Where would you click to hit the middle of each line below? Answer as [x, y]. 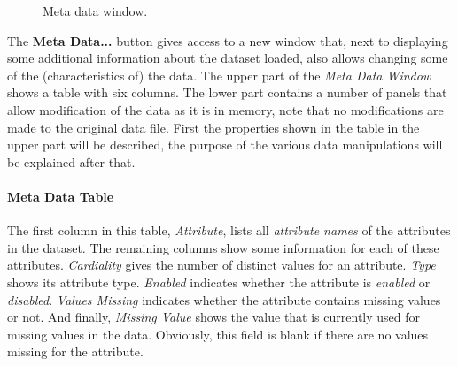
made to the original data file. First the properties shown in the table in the [213, 127]
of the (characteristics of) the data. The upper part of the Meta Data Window [219, 75]
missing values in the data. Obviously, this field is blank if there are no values [218, 334]
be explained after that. [71, 161]
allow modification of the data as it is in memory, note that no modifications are [225, 109]
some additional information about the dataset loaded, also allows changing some [228, 58]
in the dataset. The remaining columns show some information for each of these [223, 247]
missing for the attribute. [75, 351]
